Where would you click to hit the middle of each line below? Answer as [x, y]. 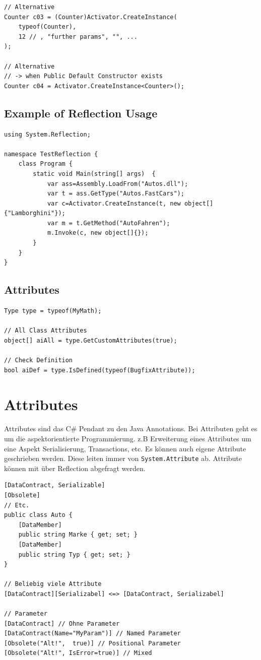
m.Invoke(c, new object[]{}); [98, 233]
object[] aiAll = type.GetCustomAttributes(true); [91, 340]
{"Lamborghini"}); [35, 213]
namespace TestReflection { [51, 154]
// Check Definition [39, 360]
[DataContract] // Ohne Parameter [62, 623]
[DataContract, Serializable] [55, 485]
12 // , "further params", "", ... [78, 37]
